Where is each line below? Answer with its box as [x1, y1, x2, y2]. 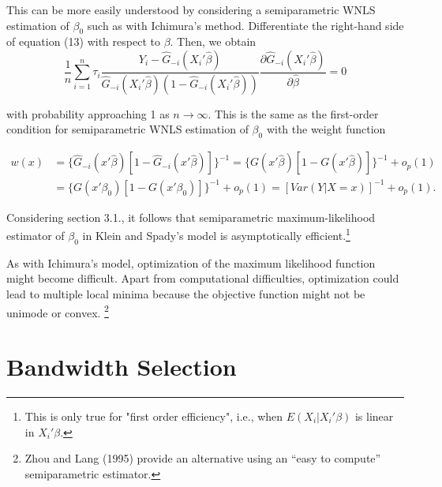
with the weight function [266, 121, 386, 137]
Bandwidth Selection [6, 350, 237, 383]
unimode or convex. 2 [6, 302, 109, 320]
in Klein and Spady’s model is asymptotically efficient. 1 [82, 225, 350, 244]
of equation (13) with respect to [6, 33, 160, 50]
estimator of [6, 227, 65, 244]
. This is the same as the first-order [208, 105, 379, 122]
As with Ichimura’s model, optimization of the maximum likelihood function [6, 254, 376, 271]
